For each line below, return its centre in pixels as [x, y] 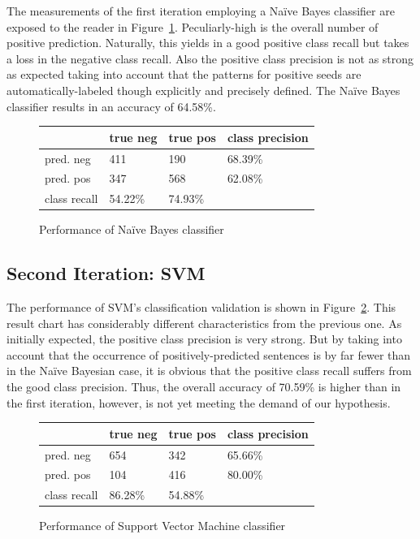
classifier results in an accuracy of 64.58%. [111, 106]
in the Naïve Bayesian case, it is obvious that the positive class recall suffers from [209, 371]
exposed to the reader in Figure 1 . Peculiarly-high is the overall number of [193, 26]
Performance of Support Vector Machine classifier [162, 526]
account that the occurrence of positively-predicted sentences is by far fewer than [209, 354]
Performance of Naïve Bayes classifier [132, 229]
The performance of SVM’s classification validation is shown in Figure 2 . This [201, 307]
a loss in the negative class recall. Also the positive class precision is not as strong [210, 58]
